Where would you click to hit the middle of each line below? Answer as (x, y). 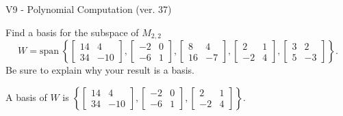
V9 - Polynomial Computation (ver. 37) (89, 9)
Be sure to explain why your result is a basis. (100, 70)
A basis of (26, 97)
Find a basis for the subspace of (72, 32)
